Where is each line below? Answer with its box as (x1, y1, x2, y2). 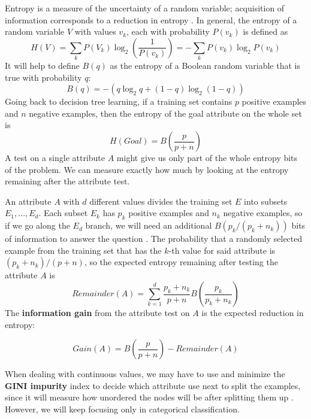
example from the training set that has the (5, 244, 162, 256)
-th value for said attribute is (168, 244, 276, 256)
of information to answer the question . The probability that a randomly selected (5, 232, 303, 245)
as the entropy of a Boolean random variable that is (110, 59, 300, 72)
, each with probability (126, 25, 210, 38)
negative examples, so (223, 207, 303, 219)
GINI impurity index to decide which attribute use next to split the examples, (5, 379, 301, 391)
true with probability (5, 71, 82, 83)
